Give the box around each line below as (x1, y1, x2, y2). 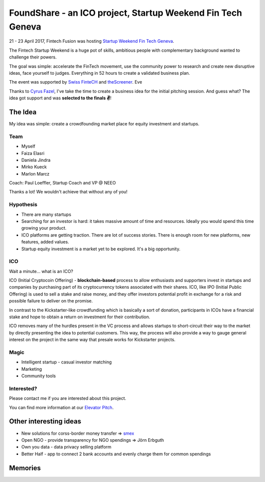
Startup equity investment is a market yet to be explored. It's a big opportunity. (21, 246, 181, 252)
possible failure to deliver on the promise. (9, 298, 93, 304)
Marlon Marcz (21, 171, 50, 177)
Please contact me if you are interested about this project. (9, 395, 127, 401)
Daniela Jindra (21, 157, 51, 163)
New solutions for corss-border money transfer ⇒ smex (21, 430, 134, 436)
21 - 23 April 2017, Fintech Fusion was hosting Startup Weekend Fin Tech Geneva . (9, 38, 174, 44)
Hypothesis (9, 201, 38, 208)
